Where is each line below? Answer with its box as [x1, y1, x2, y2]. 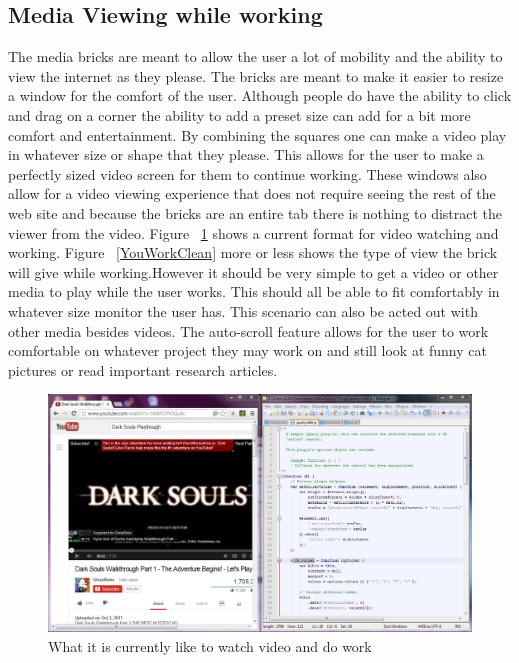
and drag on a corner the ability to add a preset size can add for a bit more [8, 104, 471, 125]
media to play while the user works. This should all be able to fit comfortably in [8, 281, 500, 302]
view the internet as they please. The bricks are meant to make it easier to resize [8, 65, 504, 86]
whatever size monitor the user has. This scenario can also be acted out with [8, 300, 478, 321]
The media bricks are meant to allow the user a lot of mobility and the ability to [8, 46, 503, 67]
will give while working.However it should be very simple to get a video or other [8, 261, 499, 282]
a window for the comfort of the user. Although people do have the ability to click [8, 85, 512, 106]
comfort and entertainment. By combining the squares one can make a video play [8, 124, 507, 145]
